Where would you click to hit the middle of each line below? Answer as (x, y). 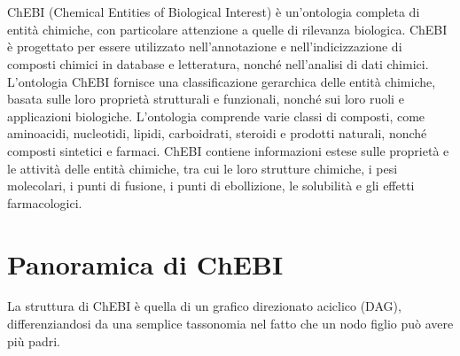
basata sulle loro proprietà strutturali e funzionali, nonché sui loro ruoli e (206, 99)
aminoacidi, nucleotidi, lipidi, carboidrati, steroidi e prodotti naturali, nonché (217, 133)
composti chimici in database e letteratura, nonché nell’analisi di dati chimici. (218, 63)
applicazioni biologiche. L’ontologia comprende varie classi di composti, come (216, 116)
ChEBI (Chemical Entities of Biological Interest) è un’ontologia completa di (214, 12)
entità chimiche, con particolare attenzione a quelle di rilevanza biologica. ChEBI (227, 29)
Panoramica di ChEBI (145, 263)
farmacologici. (45, 202)
